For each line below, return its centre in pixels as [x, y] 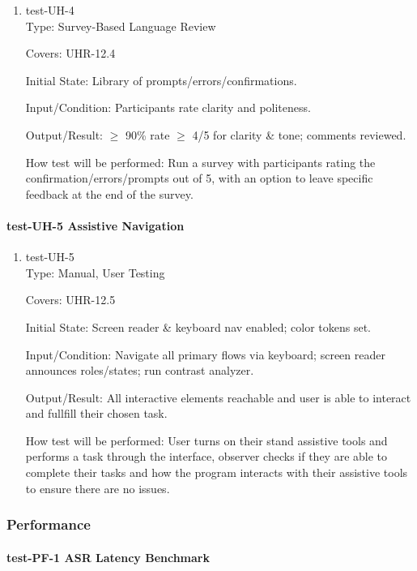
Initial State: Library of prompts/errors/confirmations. [161, 80]
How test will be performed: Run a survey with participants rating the [200, 162]
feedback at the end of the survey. [109, 193]
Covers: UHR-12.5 [70, 300]
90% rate [147, 134]
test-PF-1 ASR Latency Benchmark [108, 557]
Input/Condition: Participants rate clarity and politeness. [168, 107]
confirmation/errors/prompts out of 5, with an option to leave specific [199, 178]
